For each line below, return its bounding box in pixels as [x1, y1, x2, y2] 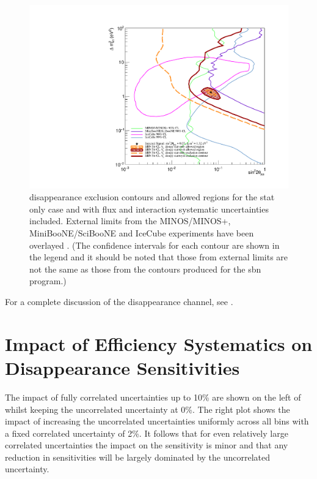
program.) [29, 274, 67, 287]
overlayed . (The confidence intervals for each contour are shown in [29, 238, 280, 251]
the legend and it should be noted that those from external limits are [29, 251, 288, 263]
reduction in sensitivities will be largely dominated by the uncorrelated [5, 450, 271, 463]
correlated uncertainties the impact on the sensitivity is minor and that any [5, 439, 288, 451]
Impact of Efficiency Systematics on [5, 331, 313, 356]
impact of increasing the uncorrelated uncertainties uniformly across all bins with [5, 415, 309, 428]
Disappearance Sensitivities [5, 355, 240, 380]
